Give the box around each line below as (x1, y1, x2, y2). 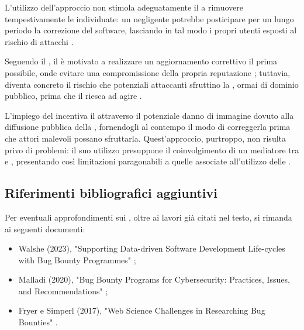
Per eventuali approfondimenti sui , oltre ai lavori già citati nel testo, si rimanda (5, 211, 292, 223)
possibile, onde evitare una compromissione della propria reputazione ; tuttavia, (5, 66, 291, 78)
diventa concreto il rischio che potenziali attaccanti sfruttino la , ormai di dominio (5, 78, 299, 90)
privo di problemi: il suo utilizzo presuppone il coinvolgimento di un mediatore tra (5, 143, 299, 156)
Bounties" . (18, 316, 58, 328)
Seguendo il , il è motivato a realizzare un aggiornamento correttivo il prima (5, 55, 278, 67)
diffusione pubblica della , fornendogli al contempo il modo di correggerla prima (5, 121, 291, 133)
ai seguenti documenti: (5, 222, 85, 235)
